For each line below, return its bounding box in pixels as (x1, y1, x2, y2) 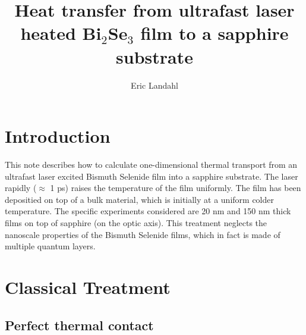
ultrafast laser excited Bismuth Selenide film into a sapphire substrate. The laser (5, 170, 298, 182)
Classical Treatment (5, 274, 171, 299)
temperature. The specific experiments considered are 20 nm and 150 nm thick (5, 205, 291, 217)
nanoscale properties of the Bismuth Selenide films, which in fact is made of (5, 228, 280, 240)
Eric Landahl (131, 79, 178, 91)
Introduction (5, 124, 111, 148)
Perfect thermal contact (5, 315, 154, 334)
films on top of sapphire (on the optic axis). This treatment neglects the (5, 217, 267, 228)
